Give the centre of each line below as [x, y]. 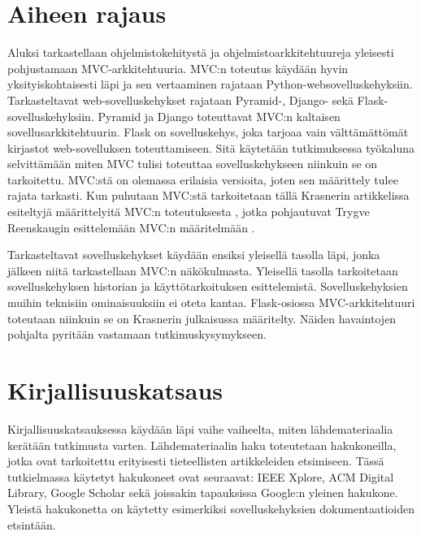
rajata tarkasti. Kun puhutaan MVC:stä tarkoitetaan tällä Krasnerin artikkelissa [208, 195]
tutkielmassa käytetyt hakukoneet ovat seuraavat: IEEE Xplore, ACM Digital [201, 476]
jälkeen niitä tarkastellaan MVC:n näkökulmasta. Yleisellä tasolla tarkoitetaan [203, 270]
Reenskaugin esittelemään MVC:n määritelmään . [131, 227]
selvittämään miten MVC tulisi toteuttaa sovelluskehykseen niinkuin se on [193, 164]
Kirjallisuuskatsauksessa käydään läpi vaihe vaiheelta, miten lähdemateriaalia [200, 428]
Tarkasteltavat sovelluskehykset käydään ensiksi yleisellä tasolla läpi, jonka [194, 255]
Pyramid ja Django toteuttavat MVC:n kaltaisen [219, 116]
